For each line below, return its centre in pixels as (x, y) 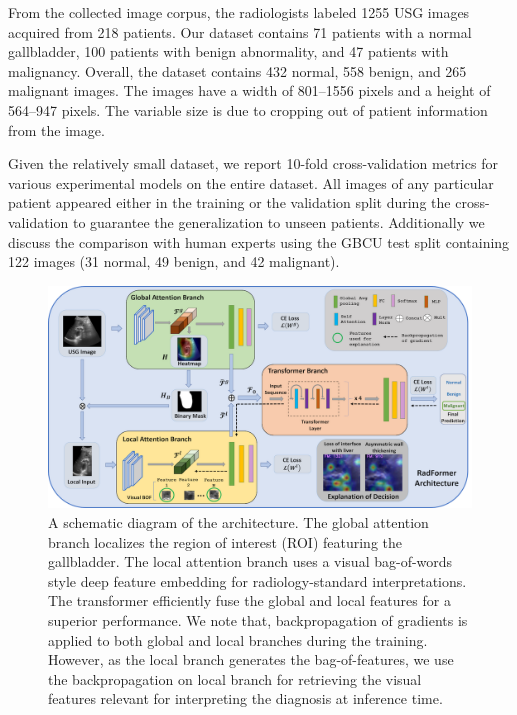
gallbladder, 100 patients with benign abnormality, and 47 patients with (228, 51)
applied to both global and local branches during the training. (238, 639)
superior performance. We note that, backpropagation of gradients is (258, 620)
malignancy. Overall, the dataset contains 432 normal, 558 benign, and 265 (237, 70)
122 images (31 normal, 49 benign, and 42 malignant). (174, 261)
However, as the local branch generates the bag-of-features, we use (251, 659)
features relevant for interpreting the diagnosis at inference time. (245, 698)
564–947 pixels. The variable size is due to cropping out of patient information (248, 109)
